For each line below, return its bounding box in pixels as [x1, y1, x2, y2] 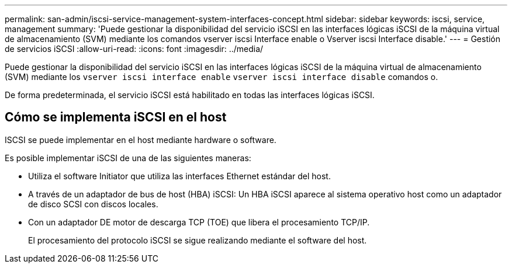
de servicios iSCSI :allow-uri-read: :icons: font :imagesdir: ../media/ [5, 44, 264, 54]
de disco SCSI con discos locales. [28, 199, 158, 209]
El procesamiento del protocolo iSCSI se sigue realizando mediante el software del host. [28, 235, 367, 245]
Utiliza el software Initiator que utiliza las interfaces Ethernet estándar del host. [28, 170, 331, 181]
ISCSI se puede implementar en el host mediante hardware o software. [5, 134, 276, 145]
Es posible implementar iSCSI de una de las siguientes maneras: [5, 152, 251, 163]
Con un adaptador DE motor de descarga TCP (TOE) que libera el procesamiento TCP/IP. [28, 217, 370, 227]
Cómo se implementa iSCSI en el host [5, 110, 227, 125]
